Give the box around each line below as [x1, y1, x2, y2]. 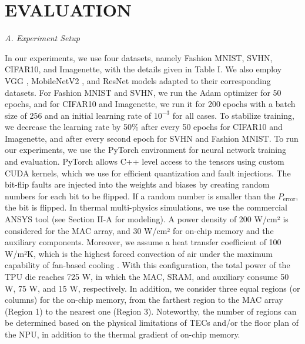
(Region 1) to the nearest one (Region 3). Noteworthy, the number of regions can [5, 305, 297, 317]
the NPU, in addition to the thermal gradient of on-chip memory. [5, 328, 240, 340]
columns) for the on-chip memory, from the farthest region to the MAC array [5, 293, 283, 306]
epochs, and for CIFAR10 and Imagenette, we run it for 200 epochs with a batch [5, 98, 296, 110]
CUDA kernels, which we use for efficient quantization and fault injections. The [5, 166, 291, 179]
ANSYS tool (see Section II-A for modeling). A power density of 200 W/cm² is [5, 213, 289, 225]
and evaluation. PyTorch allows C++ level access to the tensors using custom [5, 155, 284, 168]
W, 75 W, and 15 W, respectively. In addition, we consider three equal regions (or [5, 282, 300, 294]
